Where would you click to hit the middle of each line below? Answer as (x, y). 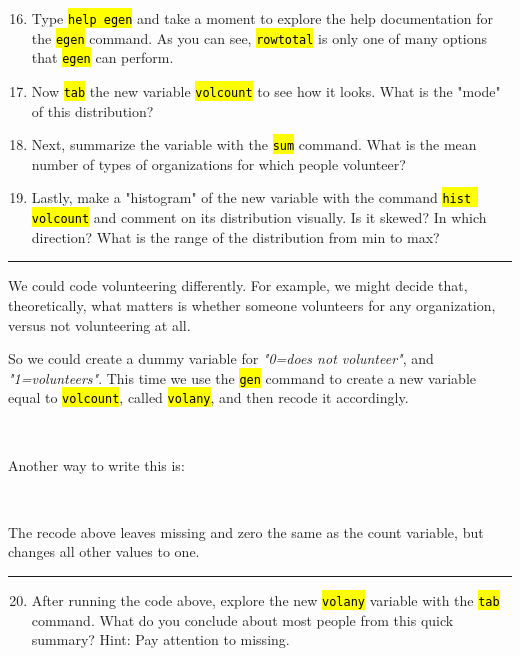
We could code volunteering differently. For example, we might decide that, (238, 285)
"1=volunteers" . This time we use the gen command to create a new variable (242, 377)
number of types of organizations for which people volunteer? (218, 163)
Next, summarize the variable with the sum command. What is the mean (254, 144)
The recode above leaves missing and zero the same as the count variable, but (246, 531)
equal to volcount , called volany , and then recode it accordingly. (208, 397)
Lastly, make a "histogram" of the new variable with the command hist (251, 197)
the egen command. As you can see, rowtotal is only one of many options (259, 37)
